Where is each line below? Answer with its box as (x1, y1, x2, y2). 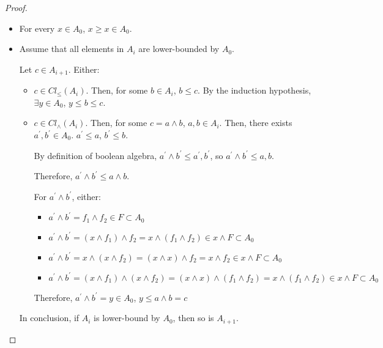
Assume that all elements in (19, 42, 124, 55)
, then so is (173, 311, 214, 324)
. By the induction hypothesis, (198, 84, 311, 97)
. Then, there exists (219, 116, 292, 129)
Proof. (5, 1, 28, 13)
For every (19, 21, 55, 34)
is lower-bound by (94, 311, 160, 324)
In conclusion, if (19, 311, 80, 324)
